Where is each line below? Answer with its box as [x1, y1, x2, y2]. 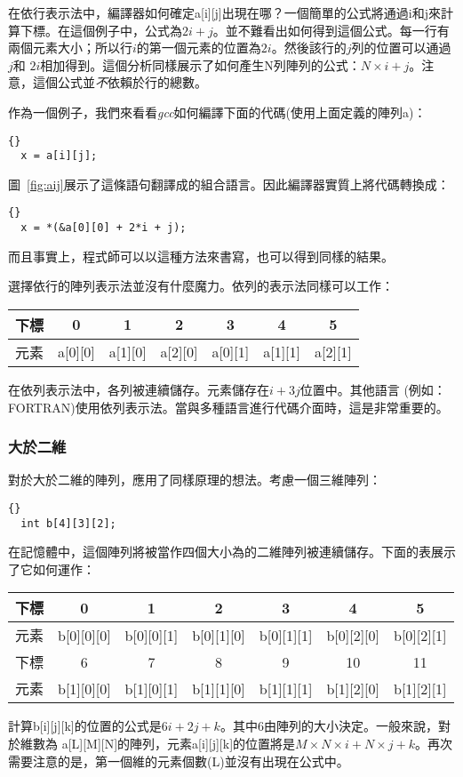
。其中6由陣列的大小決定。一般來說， [220, 717, 438, 735]
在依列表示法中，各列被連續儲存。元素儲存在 [8, 380, 269, 398]
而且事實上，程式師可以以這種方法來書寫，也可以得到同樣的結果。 [8, 246, 394, 265]
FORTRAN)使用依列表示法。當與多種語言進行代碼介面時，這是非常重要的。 [8, 397, 449, 416]
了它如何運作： [8, 559, 95, 578]
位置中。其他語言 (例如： [299, 380, 446, 398]
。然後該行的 [271, 38, 347, 57]
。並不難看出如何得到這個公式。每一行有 [212, 20, 450, 39]
